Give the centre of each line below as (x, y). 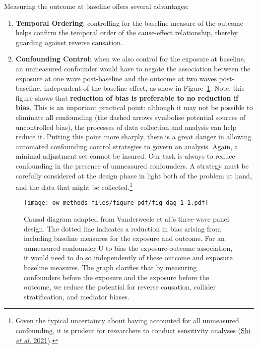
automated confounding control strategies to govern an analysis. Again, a (127, 146)
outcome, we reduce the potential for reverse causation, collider (120, 287)
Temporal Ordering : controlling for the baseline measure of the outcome (129, 23)
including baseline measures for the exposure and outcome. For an (124, 238)
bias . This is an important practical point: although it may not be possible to (134, 107)
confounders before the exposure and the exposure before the (117, 277)
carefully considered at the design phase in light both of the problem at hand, (134, 175)
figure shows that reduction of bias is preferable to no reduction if (127, 97)
